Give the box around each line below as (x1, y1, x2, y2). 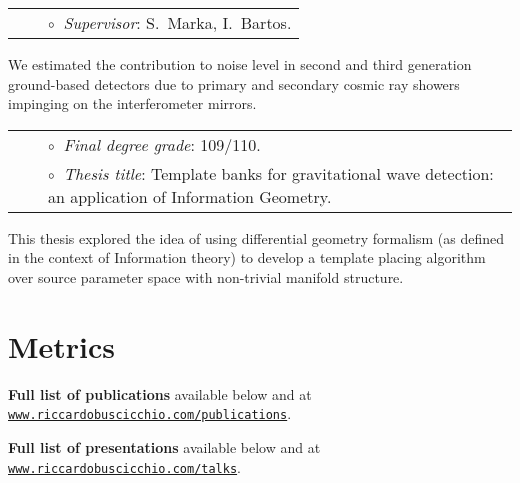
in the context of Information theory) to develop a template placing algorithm (8, 247, 486, 268)
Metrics (8, 325, 116, 366)
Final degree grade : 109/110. (63, 132, 261, 156)
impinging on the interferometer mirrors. (8, 93, 257, 114)
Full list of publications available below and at (8, 383, 312, 404)
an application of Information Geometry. (48, 184, 332, 208)
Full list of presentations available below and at (8, 436, 321, 457)
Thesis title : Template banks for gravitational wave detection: (63, 161, 494, 185)
